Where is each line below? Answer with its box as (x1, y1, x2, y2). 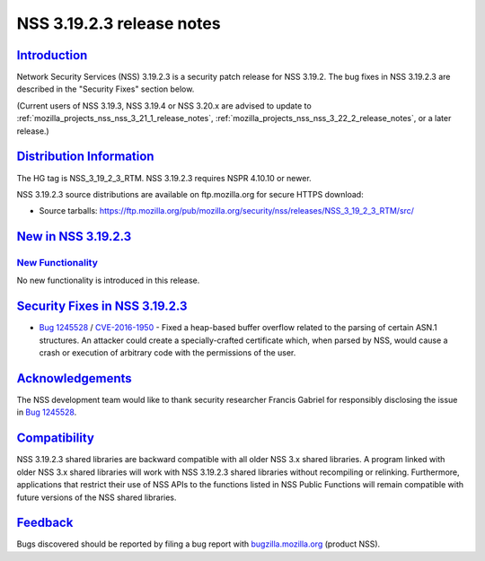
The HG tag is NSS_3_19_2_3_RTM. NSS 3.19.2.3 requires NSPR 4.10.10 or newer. (16, 172, 312, 183)
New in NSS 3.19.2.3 (16, 229, 132, 244)
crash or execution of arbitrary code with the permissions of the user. (39, 347, 296, 358)
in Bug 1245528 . (16, 407, 77, 417)
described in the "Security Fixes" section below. (16, 83, 195, 94)
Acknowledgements (16, 371, 132, 386)
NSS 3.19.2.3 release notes (16, 13, 221, 33)
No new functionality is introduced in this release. (16, 275, 200, 286)
